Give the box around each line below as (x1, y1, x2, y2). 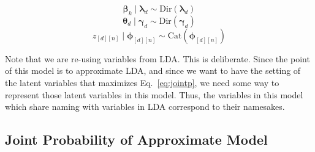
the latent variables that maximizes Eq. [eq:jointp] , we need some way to (5, 76, 279, 89)
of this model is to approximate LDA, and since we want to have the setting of (5, 64, 301, 77)
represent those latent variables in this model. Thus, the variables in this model (5, 88, 303, 101)
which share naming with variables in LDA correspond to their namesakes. (5, 100, 285, 113)
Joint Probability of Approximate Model (5, 130, 268, 149)
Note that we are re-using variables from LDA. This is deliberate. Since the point (5, 52, 310, 65)
